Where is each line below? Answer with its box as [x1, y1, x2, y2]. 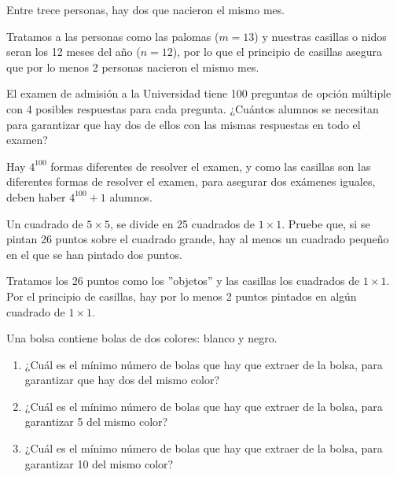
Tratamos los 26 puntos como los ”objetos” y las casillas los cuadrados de [6, 272, 360, 289]
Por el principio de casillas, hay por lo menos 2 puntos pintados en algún [6, 287, 357, 304]
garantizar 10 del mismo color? [24, 455, 174, 471]
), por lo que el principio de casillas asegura [172, 43, 383, 60]
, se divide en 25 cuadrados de [109, 215, 255, 231]
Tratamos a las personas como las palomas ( [6, 28, 219, 44]
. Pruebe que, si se [281, 215, 370, 231]
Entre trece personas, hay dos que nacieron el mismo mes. [6, 2, 285, 17]
